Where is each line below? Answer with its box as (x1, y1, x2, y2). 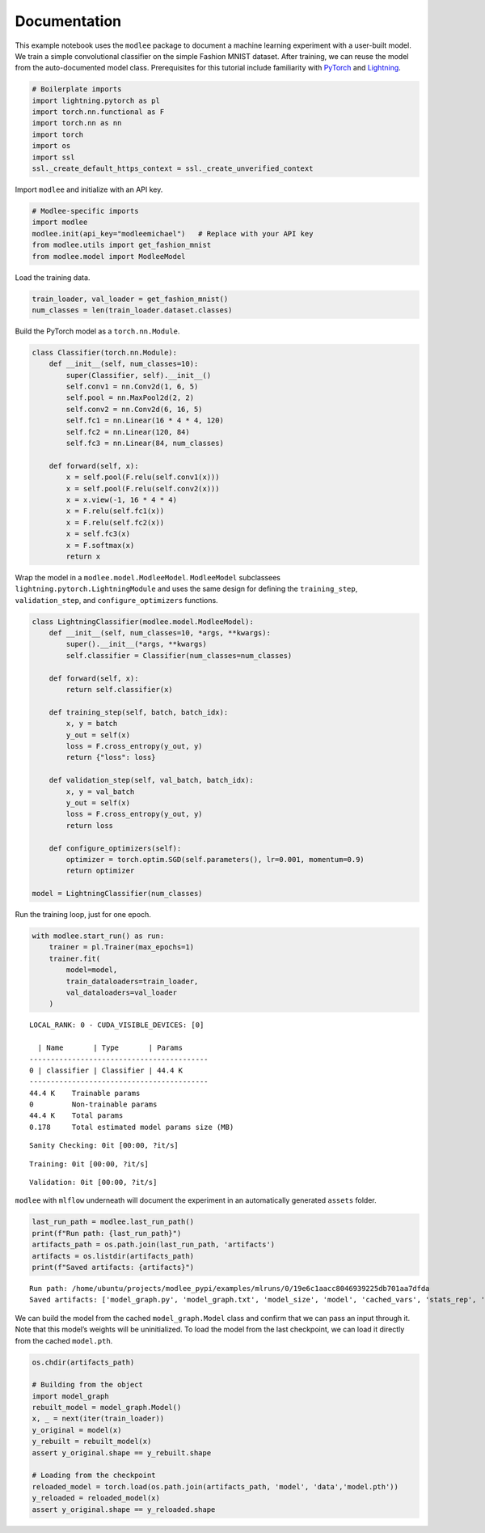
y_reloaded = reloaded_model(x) (32, 1493, 161, 1503)
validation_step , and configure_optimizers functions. (15, 595, 218, 605)
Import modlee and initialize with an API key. (15, 185, 163, 194)
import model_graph (32, 1391, 109, 1400)
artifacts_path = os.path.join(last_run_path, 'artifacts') (32, 1240, 276, 1250)
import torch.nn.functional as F (32, 108, 165, 117)
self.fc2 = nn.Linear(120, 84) (65, 427, 190, 436)
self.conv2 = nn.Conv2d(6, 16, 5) (65, 405, 203, 414)
